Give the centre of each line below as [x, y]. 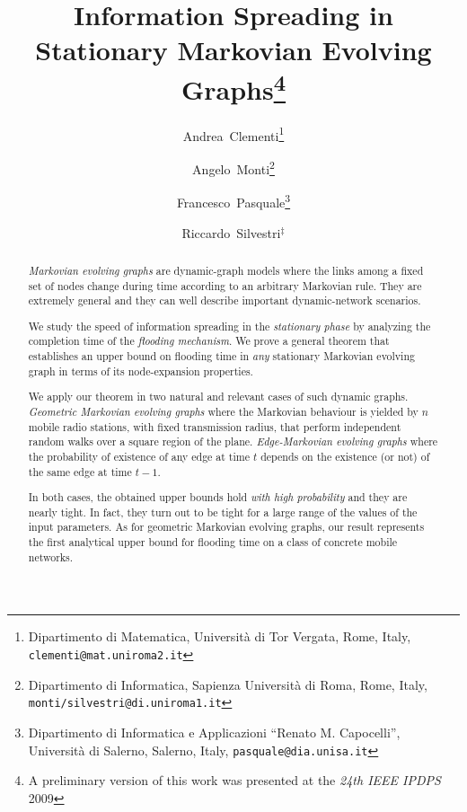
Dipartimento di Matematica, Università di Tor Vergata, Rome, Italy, [220, 636]
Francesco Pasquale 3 [233, 201]
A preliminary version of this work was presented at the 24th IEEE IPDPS [234, 780]
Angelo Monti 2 [233, 168]
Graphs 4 [233, 87]
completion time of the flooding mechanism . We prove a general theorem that [209, 341]
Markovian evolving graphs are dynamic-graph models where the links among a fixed [226, 270]
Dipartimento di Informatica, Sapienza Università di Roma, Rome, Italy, [228, 684]
